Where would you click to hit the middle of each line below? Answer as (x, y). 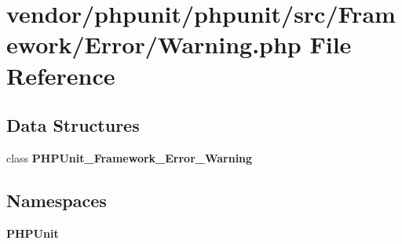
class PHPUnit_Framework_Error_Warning (130, 157)
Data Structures (73, 125)
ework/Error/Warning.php (154, 44)
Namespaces (57, 200)
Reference (61, 75)
